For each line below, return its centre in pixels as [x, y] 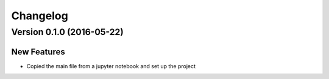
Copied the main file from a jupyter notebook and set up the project [111, 66]
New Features [38, 52]
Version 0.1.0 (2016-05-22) [68, 32]
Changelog [40, 16]
